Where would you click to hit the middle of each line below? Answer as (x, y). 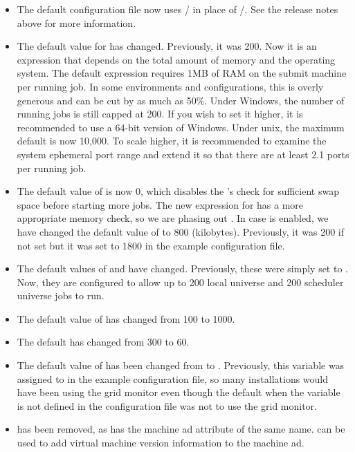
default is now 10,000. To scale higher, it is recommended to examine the (172, 141)
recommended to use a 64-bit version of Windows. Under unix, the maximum (181, 127)
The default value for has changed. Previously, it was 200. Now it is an (167, 46)
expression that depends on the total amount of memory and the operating (176, 59)
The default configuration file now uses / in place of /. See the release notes (177, 9)
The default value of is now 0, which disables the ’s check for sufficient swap (178, 191)
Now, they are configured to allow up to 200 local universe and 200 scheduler (180, 282)
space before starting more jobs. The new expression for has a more (160, 204)
